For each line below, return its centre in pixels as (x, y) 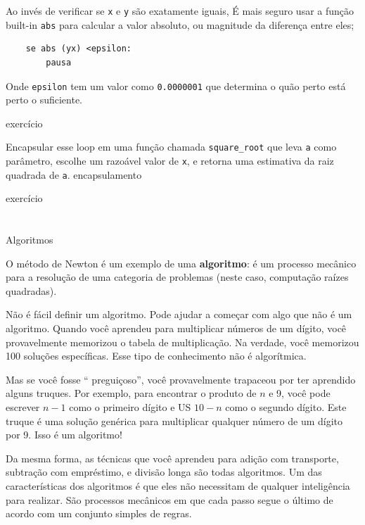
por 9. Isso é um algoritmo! (64, 435)
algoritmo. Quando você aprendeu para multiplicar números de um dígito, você (176, 328)
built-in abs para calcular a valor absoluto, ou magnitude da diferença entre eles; (180, 24)
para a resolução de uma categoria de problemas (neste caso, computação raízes (177, 277)
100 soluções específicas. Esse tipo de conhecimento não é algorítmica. (156, 356)
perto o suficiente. (44, 100)
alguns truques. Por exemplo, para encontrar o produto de (131, 393)
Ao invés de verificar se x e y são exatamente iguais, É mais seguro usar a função (180, 11)
